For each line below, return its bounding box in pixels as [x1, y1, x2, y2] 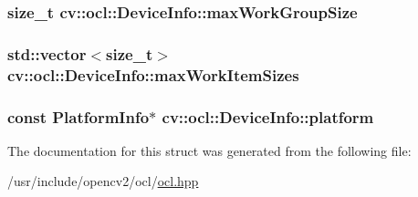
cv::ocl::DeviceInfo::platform [162, 105, 374, 128]
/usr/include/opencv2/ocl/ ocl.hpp [7, 171, 199, 191]
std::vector [7, 42, 87, 65]
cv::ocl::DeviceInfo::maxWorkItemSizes [7, 63, 299, 86]
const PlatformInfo [7, 105, 150, 128]
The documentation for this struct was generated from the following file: [7, 140, 412, 160]
